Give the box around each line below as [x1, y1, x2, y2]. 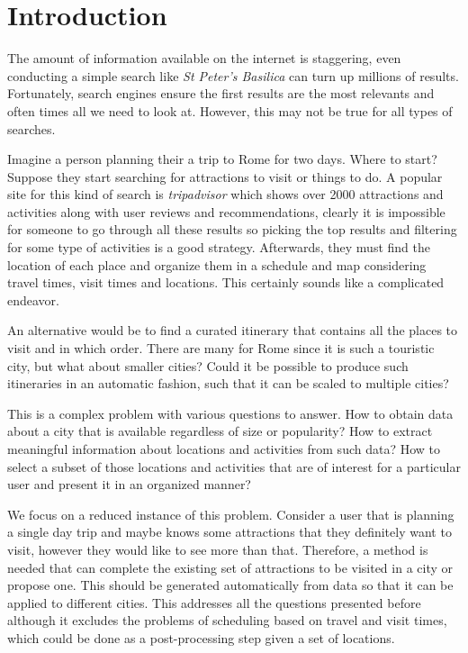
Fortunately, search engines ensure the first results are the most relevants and [7, 84, 435, 103]
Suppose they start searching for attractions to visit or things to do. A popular [7, 167, 443, 186]
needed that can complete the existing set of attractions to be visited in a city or [7, 558, 454, 576]
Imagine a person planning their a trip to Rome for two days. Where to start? [7, 150, 437, 168]
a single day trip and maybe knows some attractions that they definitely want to [7, 522, 452, 541]
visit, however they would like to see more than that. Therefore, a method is [7, 540, 428, 558]
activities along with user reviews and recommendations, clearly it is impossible [7, 202, 445, 221]
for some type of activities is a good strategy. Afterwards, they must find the [7, 238, 430, 257]
